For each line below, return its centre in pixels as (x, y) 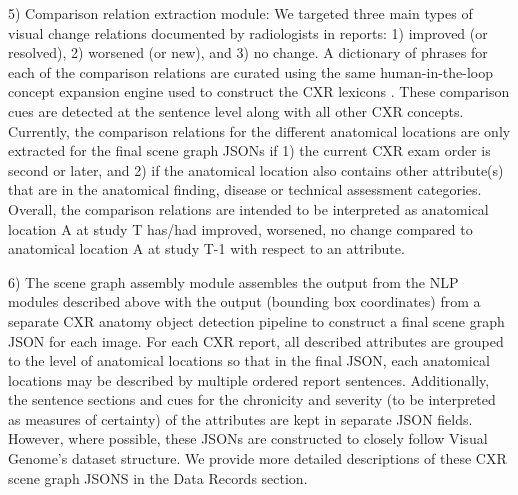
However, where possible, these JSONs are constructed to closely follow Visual (248, 438)
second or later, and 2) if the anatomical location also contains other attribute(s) (256, 169)
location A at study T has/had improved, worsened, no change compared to (240, 228)
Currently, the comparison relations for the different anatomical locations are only (259, 130)
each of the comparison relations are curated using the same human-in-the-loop (251, 71)
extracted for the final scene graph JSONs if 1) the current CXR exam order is (249, 150)
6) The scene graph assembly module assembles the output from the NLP (233, 281)
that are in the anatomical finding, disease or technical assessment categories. (245, 189)
